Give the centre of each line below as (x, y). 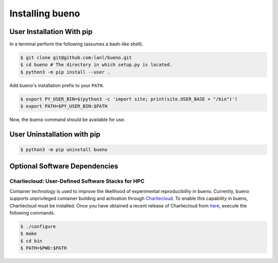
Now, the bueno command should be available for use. (67, 120)
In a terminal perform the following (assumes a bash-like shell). (76, 44)
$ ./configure (38, 227)
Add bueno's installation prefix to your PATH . (57, 85)
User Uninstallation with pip (55, 134)
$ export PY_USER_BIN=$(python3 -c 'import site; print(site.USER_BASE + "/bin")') (129, 99)
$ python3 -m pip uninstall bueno (64, 150)
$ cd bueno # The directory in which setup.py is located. (96, 65)
